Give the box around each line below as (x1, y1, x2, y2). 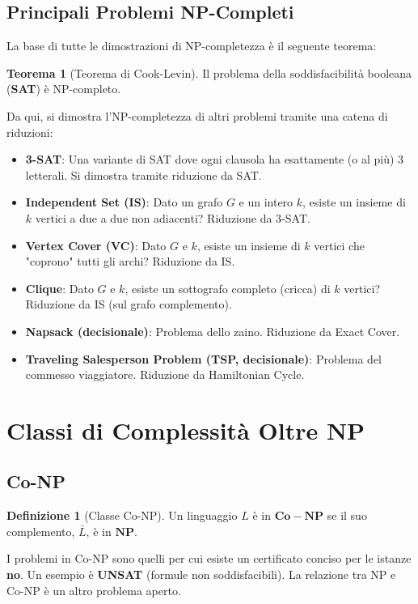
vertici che (314, 236, 365, 253)
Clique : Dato (25, 279, 94, 296)
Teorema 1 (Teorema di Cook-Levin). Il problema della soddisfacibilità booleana (6, 64, 412, 81)
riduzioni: (6, 123, 53, 140)
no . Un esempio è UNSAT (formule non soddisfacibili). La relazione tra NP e (6, 566, 396, 583)
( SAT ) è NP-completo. (6, 80, 121, 97)
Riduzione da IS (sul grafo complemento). (25, 296, 232, 313)
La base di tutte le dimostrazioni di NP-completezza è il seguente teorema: (6, 37, 377, 54)
